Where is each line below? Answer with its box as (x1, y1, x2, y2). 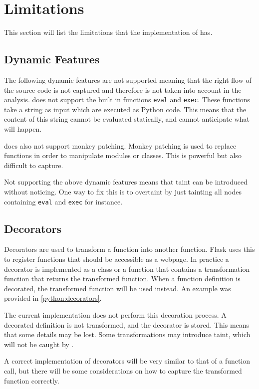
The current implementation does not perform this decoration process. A (4, 309, 227, 320)
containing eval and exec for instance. (4, 196, 123, 206)
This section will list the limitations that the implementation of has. (4, 27, 213, 37)
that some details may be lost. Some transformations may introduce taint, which (4, 329, 251, 340)
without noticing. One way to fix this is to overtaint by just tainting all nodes (4, 186, 242, 196)
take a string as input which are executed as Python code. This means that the (4, 104, 247, 114)
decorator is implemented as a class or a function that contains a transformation (4, 263, 250, 274)
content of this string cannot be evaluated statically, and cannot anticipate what (4, 114, 250, 124)
